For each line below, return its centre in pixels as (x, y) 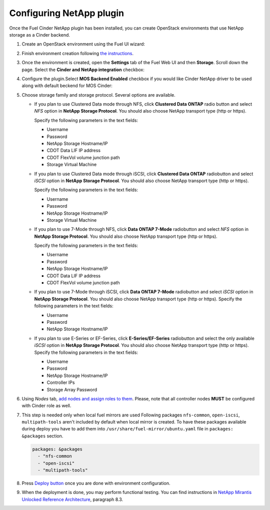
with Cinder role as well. (46, 406)
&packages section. (42, 436)
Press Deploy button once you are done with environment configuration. (96, 483)
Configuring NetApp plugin (67, 13)
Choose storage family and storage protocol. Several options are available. (98, 95)
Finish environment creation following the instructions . (78, 53)
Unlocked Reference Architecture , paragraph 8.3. (72, 499)
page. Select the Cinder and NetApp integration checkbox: (83, 70)
